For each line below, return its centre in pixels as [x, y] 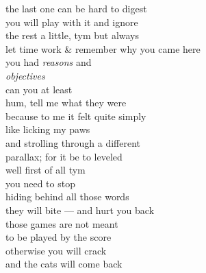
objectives [25, 75]
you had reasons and [49, 62]
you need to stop [40, 183]
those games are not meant [62, 223]
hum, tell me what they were [66, 103]
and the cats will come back [64, 264]
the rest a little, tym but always [73, 35]
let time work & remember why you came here [103, 48]
